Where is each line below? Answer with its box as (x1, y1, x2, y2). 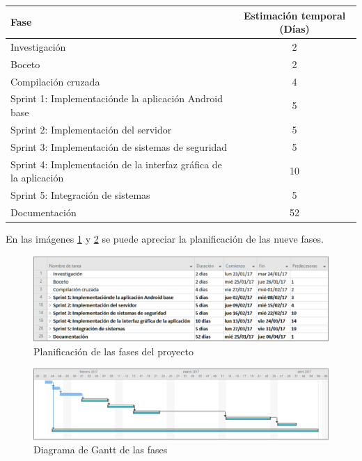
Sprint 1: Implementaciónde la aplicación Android (10, 91, 223, 106)
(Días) (279, 22, 310, 36)
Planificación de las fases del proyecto (33, 343, 194, 358)
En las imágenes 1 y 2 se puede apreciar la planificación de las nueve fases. (6, 231, 324, 245)
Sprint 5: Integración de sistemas (10, 188, 150, 202)
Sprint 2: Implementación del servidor (10, 122, 172, 136)
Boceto (10, 56, 40, 71)
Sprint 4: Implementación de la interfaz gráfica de (10, 156, 222, 171)
